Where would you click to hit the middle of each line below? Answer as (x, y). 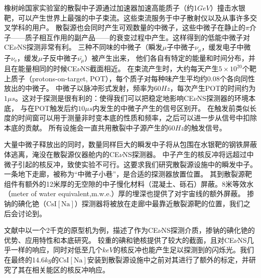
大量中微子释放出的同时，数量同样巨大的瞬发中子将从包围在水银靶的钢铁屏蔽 (130, 144)
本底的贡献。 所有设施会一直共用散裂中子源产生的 (86, 127)
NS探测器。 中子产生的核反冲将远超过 (185, 154)
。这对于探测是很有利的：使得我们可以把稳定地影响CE (104, 98)
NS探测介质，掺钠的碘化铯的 (208, 230)
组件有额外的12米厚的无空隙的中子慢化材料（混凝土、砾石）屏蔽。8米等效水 (129, 183)
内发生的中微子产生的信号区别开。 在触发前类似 (171, 108)
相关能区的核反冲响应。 (71, 269)
